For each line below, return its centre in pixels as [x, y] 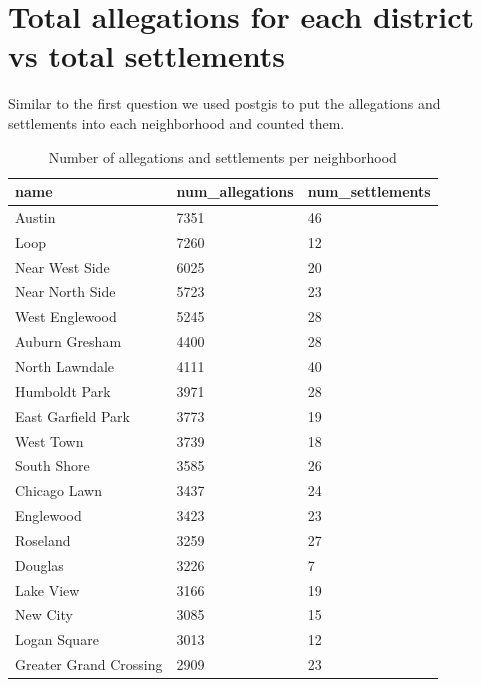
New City [44, 614]
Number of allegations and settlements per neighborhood [222, 156]
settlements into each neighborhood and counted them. [176, 122]
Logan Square [57, 639]
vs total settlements [146, 55]
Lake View [47, 589]
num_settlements [369, 191]
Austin [35, 216]
